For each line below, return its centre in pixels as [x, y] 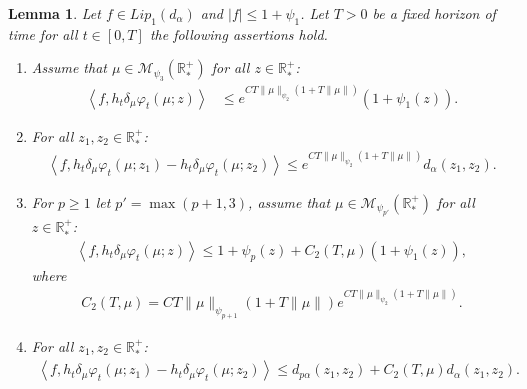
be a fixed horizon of [434, 13]
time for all [43, 33]
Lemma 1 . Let [54, 13]
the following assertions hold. [238, 33]
